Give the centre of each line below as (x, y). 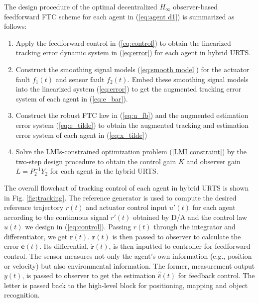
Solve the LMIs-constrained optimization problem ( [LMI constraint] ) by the (131, 151)
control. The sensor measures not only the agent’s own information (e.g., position (128, 256)
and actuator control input (127, 207)
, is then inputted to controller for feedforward (180, 246)
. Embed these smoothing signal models (188, 79)
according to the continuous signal (56, 217)
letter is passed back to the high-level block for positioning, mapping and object (126, 285)
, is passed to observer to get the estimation (89, 275)
